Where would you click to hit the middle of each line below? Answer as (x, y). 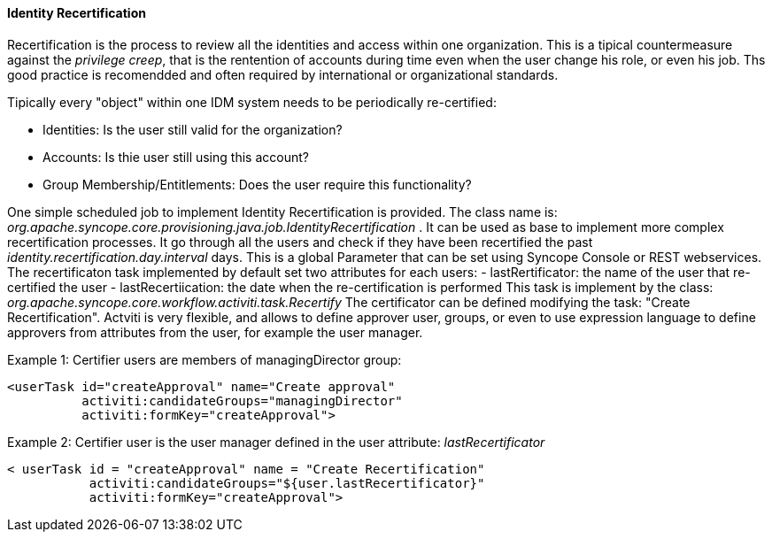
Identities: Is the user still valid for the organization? (193, 129)
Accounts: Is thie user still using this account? (176, 157)
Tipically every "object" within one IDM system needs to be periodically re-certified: (252, 102)
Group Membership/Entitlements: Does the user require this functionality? (257, 184)
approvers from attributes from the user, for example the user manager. (215, 332)
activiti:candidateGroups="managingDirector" (242, 400)
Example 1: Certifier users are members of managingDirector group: (205, 359)
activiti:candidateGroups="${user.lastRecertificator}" (287, 483)
